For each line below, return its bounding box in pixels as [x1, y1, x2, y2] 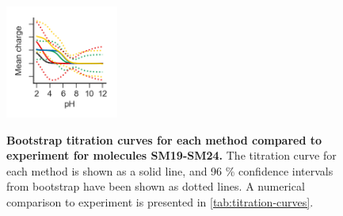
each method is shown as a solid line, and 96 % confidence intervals [6, 162, 333, 179]
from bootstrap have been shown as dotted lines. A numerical [6, 178, 305, 195]
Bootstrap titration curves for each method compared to [6, 131, 322, 148]
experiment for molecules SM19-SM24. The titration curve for [6, 147, 337, 164]
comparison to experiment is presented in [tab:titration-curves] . [6, 193, 314, 210]
